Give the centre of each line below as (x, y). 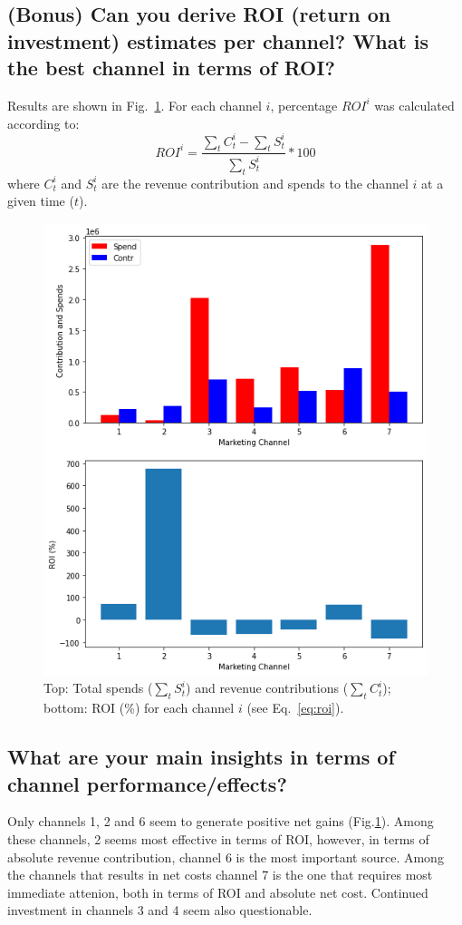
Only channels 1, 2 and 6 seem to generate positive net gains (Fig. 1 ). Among (221, 821)
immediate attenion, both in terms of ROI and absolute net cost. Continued (218, 892)
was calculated (414, 105)
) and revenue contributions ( (267, 688)
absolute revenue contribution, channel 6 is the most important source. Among (226, 857)
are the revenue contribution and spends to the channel (255, 183)
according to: (43, 123)
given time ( (41, 201)
